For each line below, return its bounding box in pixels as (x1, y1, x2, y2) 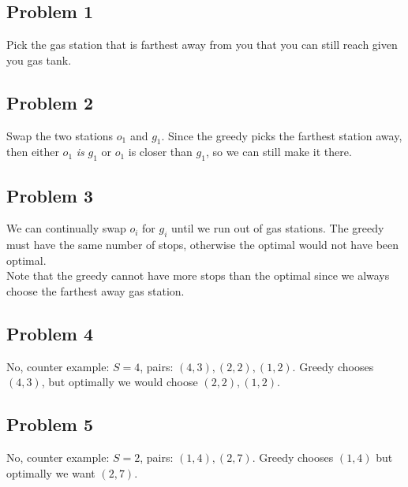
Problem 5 (6, 412, 93, 437)
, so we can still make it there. (205, 143, 352, 160)
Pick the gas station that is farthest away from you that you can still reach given (6, 36, 398, 53)
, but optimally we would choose (41, 374, 198, 390)
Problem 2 (6, 90, 93, 114)
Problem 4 (6, 321, 93, 345)
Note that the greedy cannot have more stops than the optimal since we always (6, 267, 390, 284)
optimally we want (6, 464, 95, 481)
